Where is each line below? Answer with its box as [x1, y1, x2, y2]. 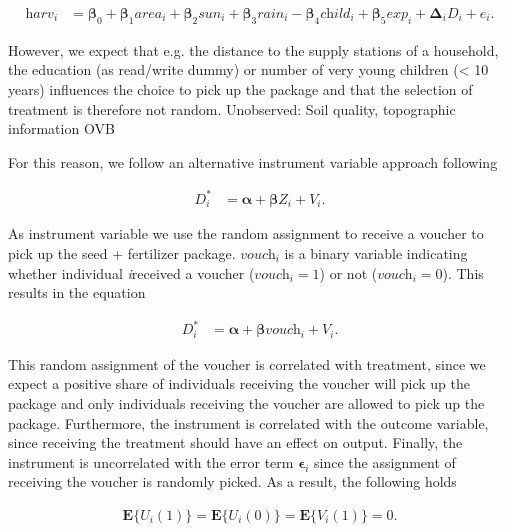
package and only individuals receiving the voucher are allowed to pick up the [8, 392, 485, 413]
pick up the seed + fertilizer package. [8, 242, 236, 263]
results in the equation [8, 282, 146, 303]
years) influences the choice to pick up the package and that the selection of [8, 79, 473, 100]
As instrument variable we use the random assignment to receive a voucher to [8, 223, 484, 244]
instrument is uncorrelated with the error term [8, 451, 294, 472]
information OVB [8, 118, 115, 139]
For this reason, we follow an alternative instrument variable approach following [8, 151, 498, 172]
